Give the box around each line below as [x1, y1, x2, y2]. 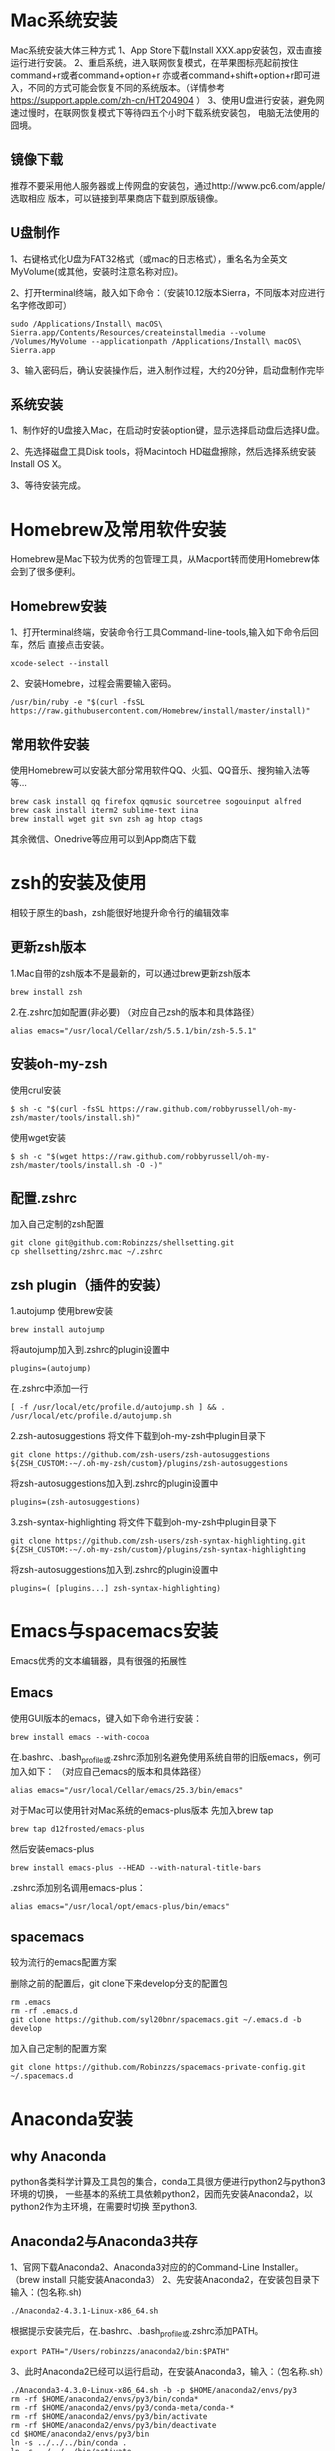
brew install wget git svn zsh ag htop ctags [10, 814, 203, 824]
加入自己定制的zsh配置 [10, 1218, 105, 1230]
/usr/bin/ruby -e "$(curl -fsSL [10, 697, 145, 708]
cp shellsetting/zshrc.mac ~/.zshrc [10, 1247, 163, 1257]
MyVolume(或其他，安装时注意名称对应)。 [10, 265, 184, 277]
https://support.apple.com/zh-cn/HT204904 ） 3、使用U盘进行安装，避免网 [10, 94, 325, 106]
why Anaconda [10, 2148, 107, 2165]
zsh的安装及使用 [10, 872, 147, 895]
